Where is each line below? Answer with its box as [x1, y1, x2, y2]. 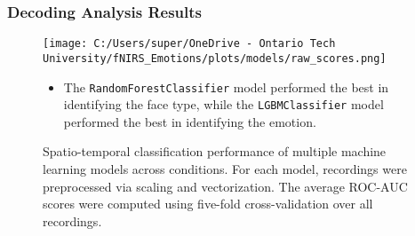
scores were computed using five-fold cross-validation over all [43, 194, 373, 213]
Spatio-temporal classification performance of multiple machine [43, 142, 387, 161]
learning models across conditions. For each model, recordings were [43, 160, 407, 178]
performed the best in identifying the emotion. [63, 112, 316, 130]
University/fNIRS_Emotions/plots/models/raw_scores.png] [43, 51, 387, 65]
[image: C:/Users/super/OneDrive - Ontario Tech [43, 37, 336, 51]
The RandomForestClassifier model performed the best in [63, 77, 389, 96]
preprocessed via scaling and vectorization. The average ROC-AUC [43, 177, 408, 195]
